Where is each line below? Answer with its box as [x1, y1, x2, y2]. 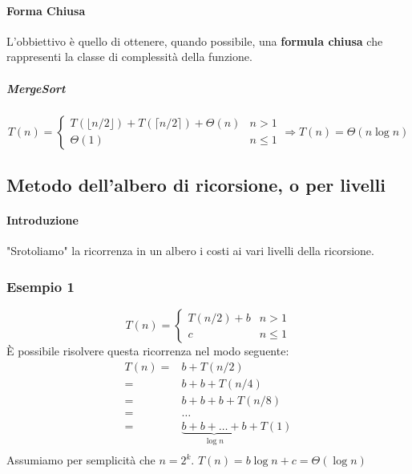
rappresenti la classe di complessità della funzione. [6, 48, 252, 65]
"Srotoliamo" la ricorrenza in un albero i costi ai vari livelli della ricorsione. [6, 242, 374, 259]
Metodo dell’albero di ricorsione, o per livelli [6, 172, 386, 196]
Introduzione [6, 211, 79, 228]
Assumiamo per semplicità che [6, 452, 156, 468]
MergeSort [6, 79, 66, 96]
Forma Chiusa [6, 2, 86, 18]
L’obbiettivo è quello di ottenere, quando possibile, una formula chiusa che [6, 32, 383, 49]
